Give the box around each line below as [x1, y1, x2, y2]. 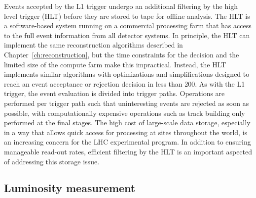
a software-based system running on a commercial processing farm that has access [4, 20, 252, 31]
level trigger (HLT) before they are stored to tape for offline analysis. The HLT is [4, 10, 250, 21]
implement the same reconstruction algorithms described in [4, 40, 183, 50]
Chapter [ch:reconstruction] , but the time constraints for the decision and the [4, 49, 239, 59]
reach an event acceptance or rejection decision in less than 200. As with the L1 [4, 78, 245, 89]
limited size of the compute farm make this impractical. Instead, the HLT [4, 59, 226, 69]
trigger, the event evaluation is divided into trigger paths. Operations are [4, 88, 225, 99]
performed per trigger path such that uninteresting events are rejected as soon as [4, 98, 249, 108]
